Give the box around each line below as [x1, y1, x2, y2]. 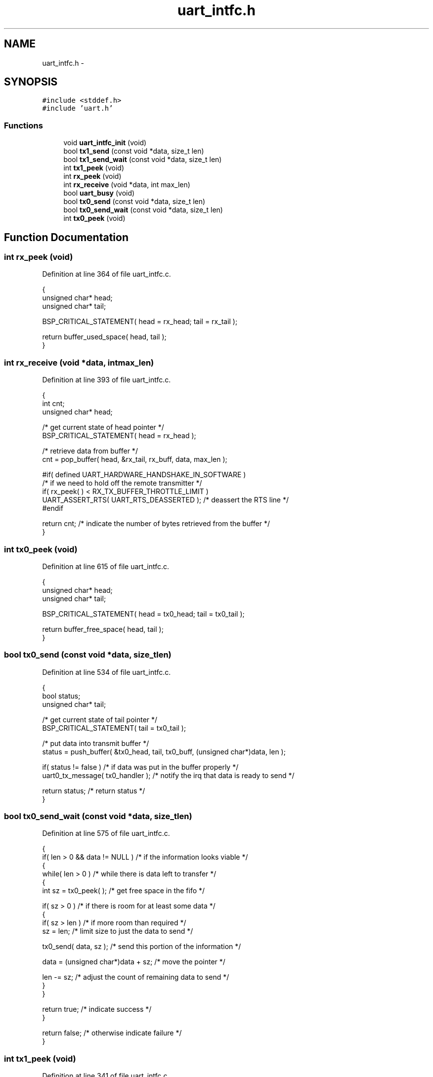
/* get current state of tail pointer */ [42, 715, 158, 724]
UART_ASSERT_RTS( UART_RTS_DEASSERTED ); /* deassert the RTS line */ [42, 496, 289, 504]
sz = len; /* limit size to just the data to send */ [42, 927, 193, 936]
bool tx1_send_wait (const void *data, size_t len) [63, 155, 222, 164]
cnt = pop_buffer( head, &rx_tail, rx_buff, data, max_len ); [42, 455, 227, 464]
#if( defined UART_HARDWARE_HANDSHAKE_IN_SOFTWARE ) [42, 470, 246, 479]
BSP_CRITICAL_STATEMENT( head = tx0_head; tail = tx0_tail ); [42, 609, 245, 618]
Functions [4, 120, 43, 130]
